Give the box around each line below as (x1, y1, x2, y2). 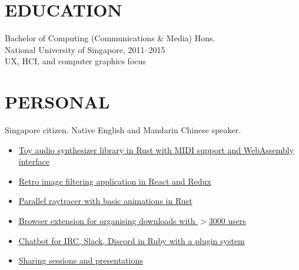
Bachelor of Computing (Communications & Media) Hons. (5, 32, 215, 44)
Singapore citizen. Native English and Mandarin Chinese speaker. (5, 124, 241, 136)
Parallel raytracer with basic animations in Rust (18, 195, 192, 207)
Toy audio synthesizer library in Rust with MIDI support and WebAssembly (18, 143, 294, 156)
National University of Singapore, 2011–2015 (5, 43, 165, 55)
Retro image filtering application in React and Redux (18, 174, 211, 187)
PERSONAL (5, 90, 110, 114)
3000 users (208, 215, 247, 226)
